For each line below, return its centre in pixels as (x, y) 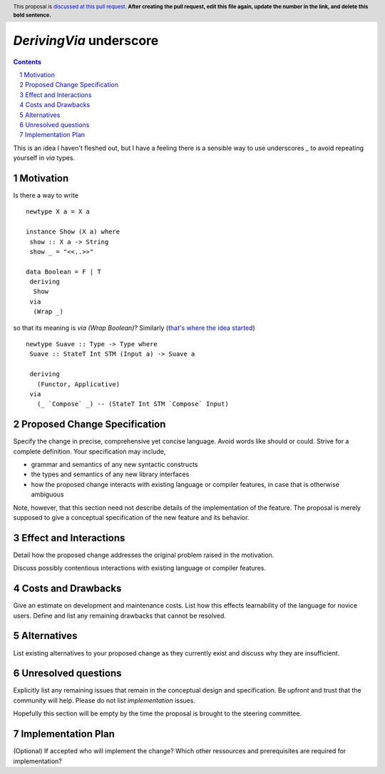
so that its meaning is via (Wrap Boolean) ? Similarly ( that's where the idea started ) (134, 328)
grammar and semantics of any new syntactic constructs (114, 465)
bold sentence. (32, 15)
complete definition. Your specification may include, (89, 451)
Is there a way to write (46, 195)
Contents (27, 61)
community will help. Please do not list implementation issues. (104, 700)
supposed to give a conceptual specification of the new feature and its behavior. (131, 518)
